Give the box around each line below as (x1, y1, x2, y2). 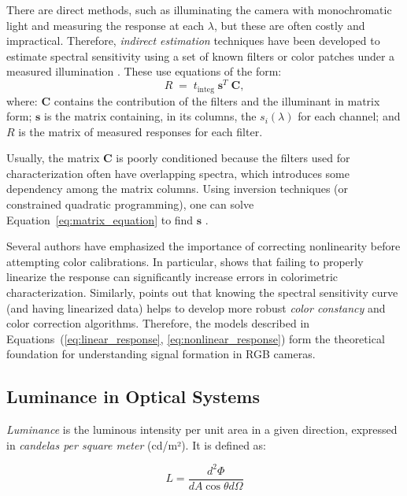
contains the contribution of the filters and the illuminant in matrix (54, 92, 380, 109)
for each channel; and (298, 108, 401, 124)
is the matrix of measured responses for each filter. (18, 123, 263, 139)
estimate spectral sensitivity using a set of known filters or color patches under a (6, 47, 395, 64)
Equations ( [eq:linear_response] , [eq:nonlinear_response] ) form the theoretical (6, 330, 385, 346)
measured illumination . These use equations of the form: (6, 63, 282, 80)
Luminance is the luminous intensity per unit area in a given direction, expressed (6, 421, 398, 438)
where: (6, 92, 38, 109)
